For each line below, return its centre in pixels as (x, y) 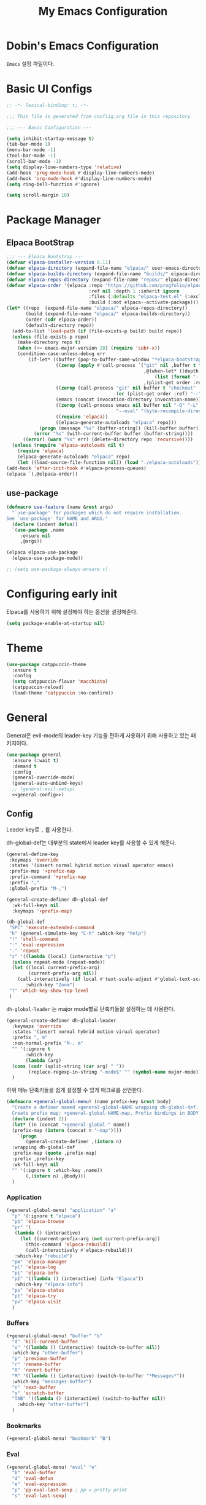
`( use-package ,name (38, 530)
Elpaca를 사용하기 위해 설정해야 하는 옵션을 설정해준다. (72, 611)
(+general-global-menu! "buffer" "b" (55, 1336)
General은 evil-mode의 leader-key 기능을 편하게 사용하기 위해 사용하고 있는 (98, 735)
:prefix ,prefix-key (38, 1159)
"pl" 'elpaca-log (34, 1267)
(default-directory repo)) (60, 325)
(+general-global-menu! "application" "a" (61, 1210)
